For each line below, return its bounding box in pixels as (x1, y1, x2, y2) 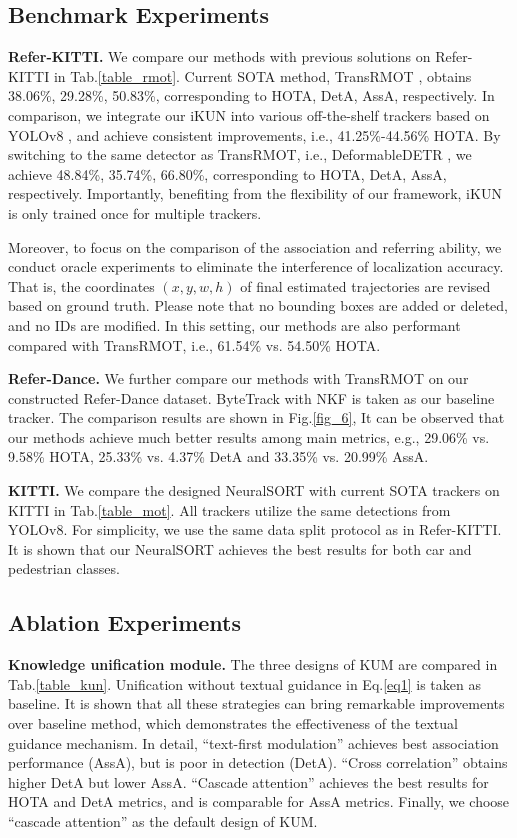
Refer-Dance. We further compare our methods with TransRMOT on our (8, 368, 469, 389)
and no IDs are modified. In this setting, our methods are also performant (8, 314, 461, 335)
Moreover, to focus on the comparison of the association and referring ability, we (8, 236, 502, 257)
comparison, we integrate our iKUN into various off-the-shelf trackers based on (8, 104, 490, 125)
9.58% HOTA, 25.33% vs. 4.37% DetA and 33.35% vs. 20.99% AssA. (8, 446, 429, 467)
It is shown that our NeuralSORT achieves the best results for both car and (8, 538, 472, 559)
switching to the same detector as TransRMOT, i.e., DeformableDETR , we (8, 144, 472, 165)
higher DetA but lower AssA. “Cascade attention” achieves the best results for (8, 771, 489, 792)
